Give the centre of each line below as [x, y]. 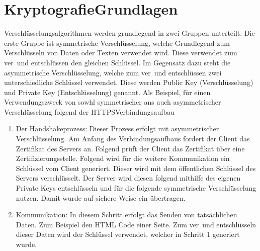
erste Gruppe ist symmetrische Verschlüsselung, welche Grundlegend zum [117, 43]
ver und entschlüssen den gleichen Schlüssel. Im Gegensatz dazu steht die [117, 62]
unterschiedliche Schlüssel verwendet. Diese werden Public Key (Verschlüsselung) [129, 82]
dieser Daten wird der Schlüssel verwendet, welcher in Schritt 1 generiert [128, 234]
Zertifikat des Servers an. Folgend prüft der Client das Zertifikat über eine [130, 148]
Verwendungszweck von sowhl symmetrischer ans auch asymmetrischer [113, 102]
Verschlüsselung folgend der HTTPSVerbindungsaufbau [90, 111]
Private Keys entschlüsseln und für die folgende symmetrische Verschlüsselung [136, 188]
